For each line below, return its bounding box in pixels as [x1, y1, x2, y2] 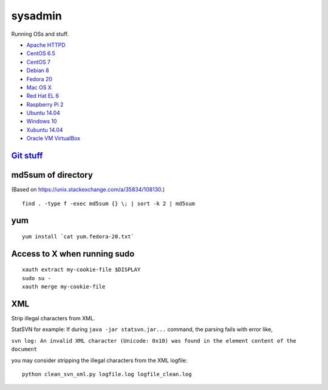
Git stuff [11, 150, 43, 161]
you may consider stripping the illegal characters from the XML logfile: [11, 357, 188, 364]
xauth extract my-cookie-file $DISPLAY [22, 266, 141, 273]
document [11, 346, 38, 353]
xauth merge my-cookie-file [22, 283, 106, 291]
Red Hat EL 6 [26, 92, 60, 99]
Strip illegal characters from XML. [11, 315, 95, 322]
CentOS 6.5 [26, 50, 56, 57]
